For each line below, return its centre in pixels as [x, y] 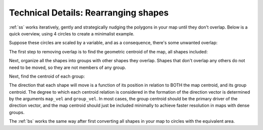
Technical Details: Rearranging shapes [89, 13]
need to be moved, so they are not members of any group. [67, 67]
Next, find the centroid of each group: [47, 76]
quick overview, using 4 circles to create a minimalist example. [72, 33]
